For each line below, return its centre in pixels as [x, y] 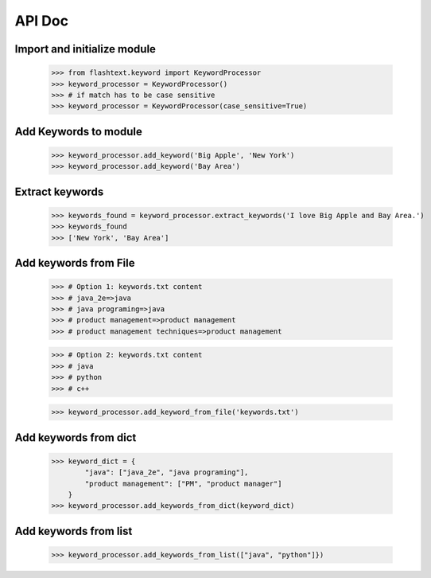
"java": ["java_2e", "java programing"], [167, 473]
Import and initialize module [85, 49]
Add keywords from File [75, 263]
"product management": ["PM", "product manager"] [183, 483]
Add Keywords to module [79, 131]
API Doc [42, 21]
